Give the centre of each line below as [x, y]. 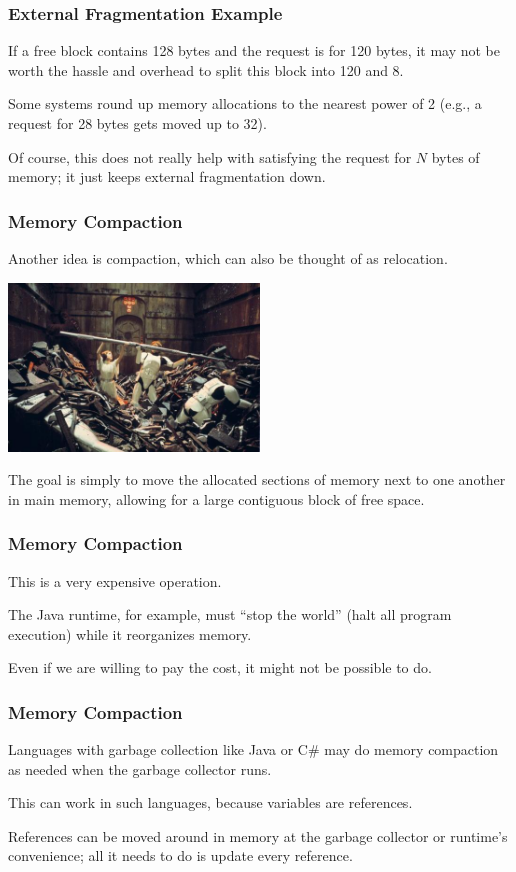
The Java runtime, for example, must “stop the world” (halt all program [230, 614]
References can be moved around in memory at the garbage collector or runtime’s [258, 835]
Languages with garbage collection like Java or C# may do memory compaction [253, 749]
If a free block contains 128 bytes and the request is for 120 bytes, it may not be [254, 50]
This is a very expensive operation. [115, 580]
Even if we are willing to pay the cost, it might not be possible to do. [220, 667]
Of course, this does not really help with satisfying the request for [210, 156]
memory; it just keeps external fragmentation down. [167, 176]
